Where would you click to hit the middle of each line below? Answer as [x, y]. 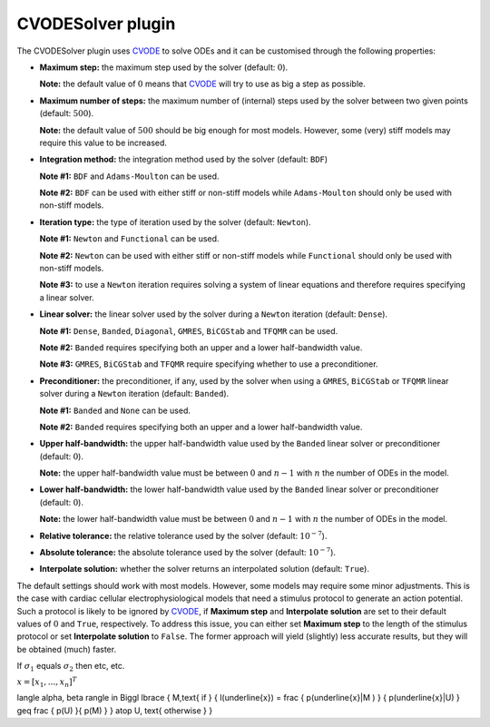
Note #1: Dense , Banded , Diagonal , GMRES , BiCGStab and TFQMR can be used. [189, 330]
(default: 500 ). [67, 113]
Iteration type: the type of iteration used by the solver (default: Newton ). [176, 221]
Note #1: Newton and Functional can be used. [129, 239]
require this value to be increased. [103, 142]
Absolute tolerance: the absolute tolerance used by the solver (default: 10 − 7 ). [187, 552]
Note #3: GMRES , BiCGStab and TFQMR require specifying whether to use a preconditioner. [209, 364]
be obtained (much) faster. [67, 649]
